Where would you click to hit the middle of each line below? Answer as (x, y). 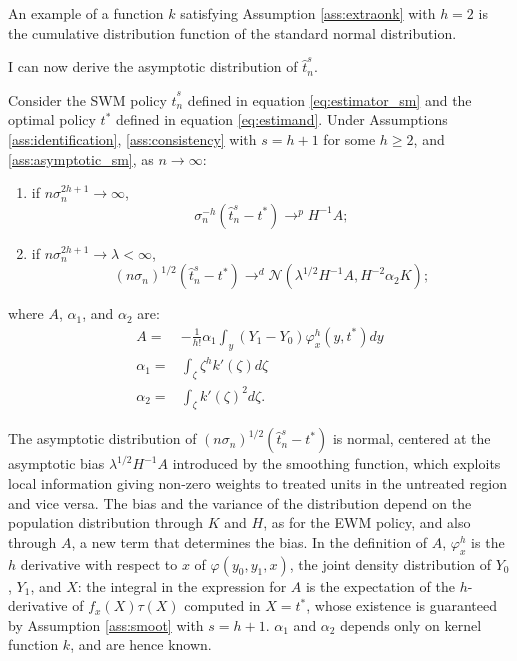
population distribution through (106, 522)
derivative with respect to (99, 563)
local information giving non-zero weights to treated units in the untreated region (257, 483)
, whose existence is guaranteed (402, 605)
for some (349, 138)
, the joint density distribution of (390, 563)
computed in (222, 605)
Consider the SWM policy (87, 99)
